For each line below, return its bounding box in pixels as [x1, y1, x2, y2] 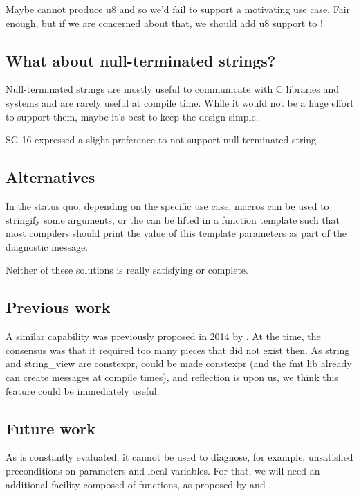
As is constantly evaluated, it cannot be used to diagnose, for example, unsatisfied [6, 450, 353, 464]
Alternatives [6, 166, 95, 188]
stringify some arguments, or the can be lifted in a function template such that [6, 212, 340, 227]
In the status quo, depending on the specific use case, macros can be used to [6, 198, 329, 213]
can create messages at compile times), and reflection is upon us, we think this [6, 369, 338, 384]
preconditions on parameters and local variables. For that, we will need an [6, 463, 320, 477]
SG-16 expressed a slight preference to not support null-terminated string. [6, 132, 320, 147]
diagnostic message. [6, 239, 89, 254]
